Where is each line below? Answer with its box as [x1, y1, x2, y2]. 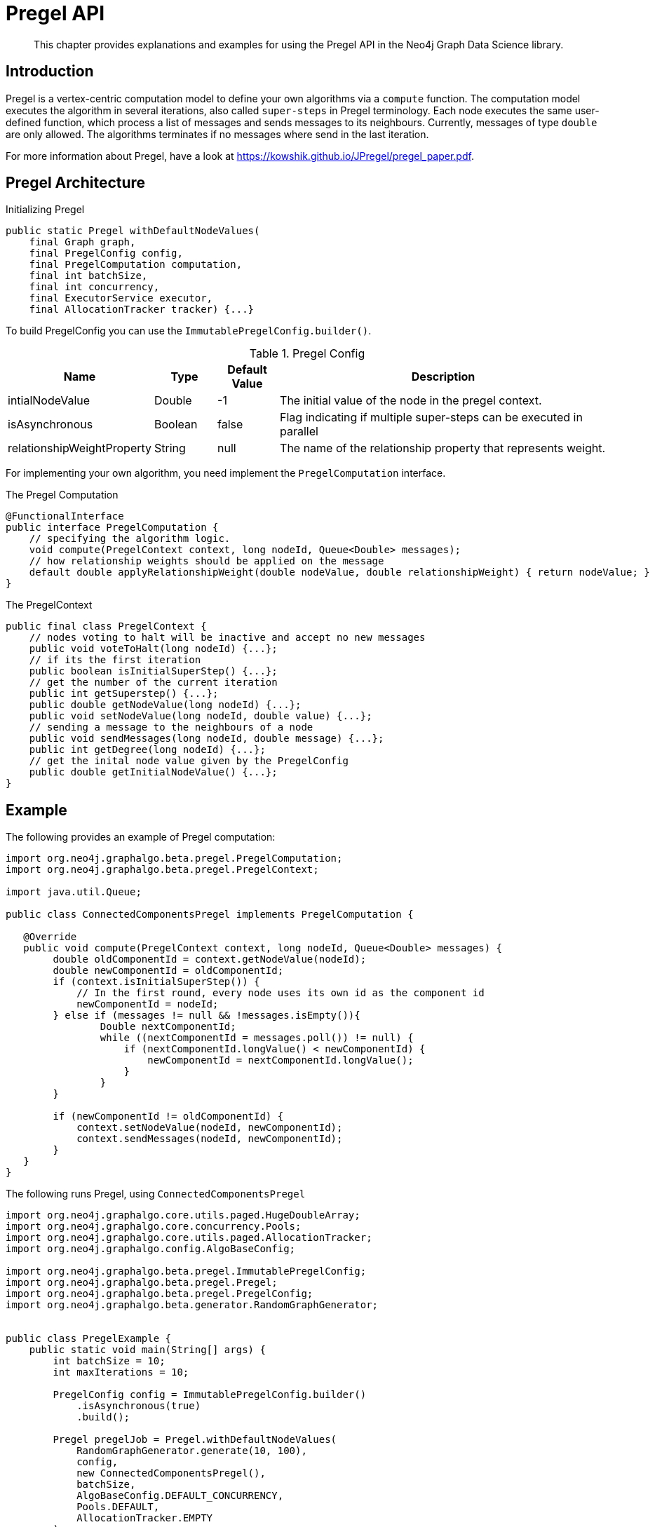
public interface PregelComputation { [6, 522, 219, 534]
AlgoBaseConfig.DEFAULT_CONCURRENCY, [76, 1490, 284, 1502]
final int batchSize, [29, 270, 148, 282]
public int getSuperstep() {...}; [29, 688, 219, 700]
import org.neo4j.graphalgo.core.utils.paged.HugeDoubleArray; [6, 1209, 360, 1221]
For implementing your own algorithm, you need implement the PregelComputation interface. [6, 467, 446, 480]
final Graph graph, [29, 236, 136, 248]
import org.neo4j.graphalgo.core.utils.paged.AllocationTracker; [6, 1232, 372, 1244]
